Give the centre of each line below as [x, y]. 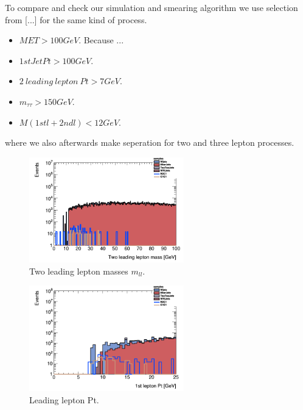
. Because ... [101, 40]
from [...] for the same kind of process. [76, 19]
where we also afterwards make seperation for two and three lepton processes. [150, 142]
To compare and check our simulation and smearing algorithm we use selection [151, 7]
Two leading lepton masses [79, 271]
